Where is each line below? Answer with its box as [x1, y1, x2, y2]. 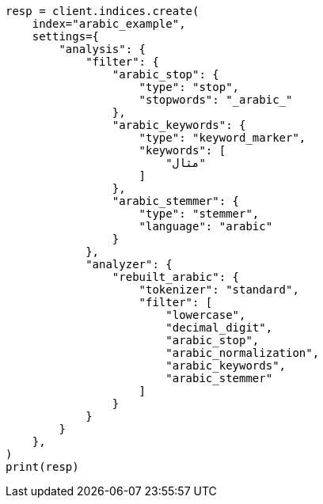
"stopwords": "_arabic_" [139, 93, 293, 106]
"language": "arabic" [139, 220, 273, 233]
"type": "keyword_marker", [139, 131, 306, 144]
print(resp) [6, 460, 79, 473]
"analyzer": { [85, 258, 173, 271]
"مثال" [165, 157, 206, 169]
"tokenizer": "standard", [139, 283, 299, 296]
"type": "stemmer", [139, 207, 260, 220]
